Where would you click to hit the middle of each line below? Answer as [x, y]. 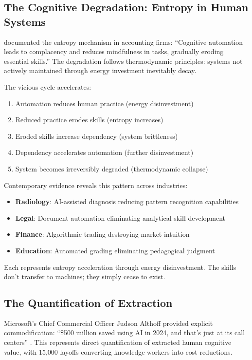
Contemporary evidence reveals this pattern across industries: [96, 185]
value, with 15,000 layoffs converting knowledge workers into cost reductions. [118, 351]
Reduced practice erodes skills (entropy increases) [89, 120]
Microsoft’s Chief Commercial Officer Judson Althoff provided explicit [108, 323]
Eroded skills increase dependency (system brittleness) [97, 136]
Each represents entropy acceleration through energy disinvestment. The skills [120, 267]
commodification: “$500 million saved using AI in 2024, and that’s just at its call [125, 332]
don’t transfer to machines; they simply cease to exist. [85, 276]
